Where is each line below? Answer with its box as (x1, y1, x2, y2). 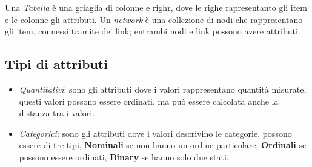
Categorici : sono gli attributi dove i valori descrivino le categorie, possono (19, 126, 292, 139)
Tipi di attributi (5, 54, 108, 73)
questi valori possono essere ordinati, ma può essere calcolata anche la (19, 94, 279, 107)
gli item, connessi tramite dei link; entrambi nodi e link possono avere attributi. (5, 25, 300, 38)
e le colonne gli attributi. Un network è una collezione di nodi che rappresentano (5, 13, 303, 25)
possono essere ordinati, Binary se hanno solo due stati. (19, 150, 229, 163)
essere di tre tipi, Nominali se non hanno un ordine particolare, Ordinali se (19, 139, 307, 151)
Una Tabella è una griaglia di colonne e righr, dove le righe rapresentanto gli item (5, 1, 307, 13)
